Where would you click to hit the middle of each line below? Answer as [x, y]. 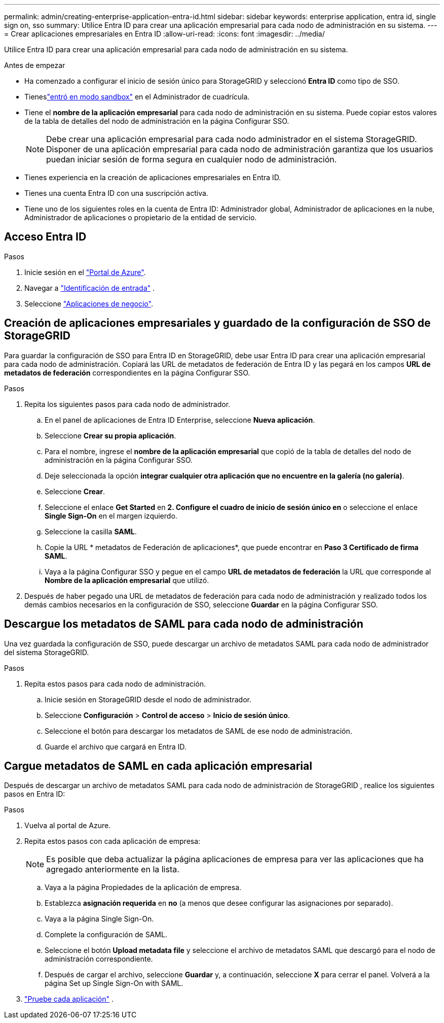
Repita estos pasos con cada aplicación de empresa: [113, 841]
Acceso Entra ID [45, 237]
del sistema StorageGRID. [47, 652]
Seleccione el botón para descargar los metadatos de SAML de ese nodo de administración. [198, 731]
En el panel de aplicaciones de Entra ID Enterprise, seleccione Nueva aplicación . [180, 420]
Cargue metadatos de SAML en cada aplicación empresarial [158, 766]
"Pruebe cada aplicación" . [69, 999]
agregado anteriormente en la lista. [113, 869]
